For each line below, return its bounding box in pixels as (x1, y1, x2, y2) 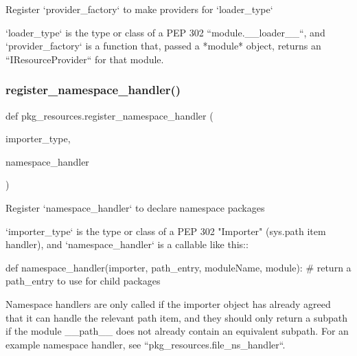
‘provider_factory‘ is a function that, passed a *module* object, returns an (5, 38, 321, 53)
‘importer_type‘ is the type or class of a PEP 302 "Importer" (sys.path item (5, 223, 326, 238)
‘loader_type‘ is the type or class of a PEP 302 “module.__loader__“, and (5, 25, 325, 39)
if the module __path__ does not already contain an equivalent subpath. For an (5, 324, 349, 338)
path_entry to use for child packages (5, 274, 161, 288)
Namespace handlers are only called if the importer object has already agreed (5, 296, 331, 311)
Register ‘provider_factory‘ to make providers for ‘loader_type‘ (5, 2, 273, 16)
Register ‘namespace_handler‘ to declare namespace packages (5, 200, 265, 214)
